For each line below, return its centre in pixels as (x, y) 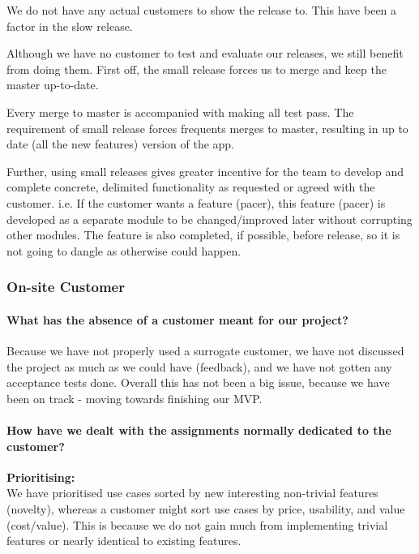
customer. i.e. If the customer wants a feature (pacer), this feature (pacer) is (196, 202)
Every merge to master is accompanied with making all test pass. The (180, 112)
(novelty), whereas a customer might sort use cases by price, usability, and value (206, 508)
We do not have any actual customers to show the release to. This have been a (202, 10)
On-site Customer (66, 287)
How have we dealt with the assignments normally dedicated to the (199, 429)
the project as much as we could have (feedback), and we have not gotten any (199, 366)
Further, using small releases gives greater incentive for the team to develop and (205, 171)
